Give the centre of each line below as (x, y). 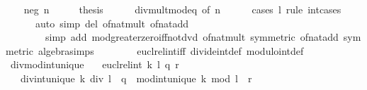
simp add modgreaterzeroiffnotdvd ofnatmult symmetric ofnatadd (192, 37)
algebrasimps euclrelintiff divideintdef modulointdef (171, 50)
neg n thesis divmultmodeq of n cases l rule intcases (182, 9)
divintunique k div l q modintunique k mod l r (136, 78)
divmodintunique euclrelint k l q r (95, 64)
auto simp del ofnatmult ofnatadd (112, 23)
